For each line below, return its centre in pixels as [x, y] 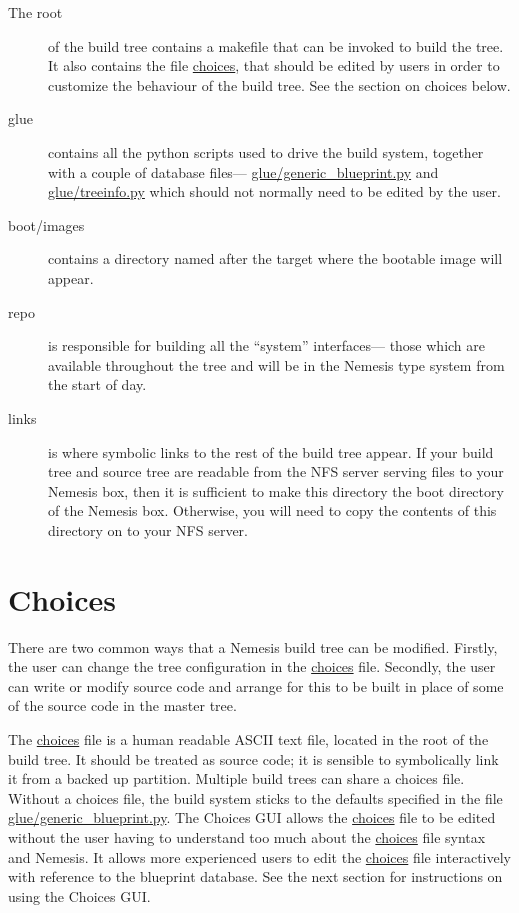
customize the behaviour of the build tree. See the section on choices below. [279, 84]
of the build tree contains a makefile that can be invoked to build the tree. [276, 45]
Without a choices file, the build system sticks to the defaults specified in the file [255, 797]
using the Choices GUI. [79, 895]
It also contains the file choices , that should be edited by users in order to [274, 65]
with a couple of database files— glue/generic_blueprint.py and [243, 171]
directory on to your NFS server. [148, 529]
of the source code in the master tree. [122, 705]
